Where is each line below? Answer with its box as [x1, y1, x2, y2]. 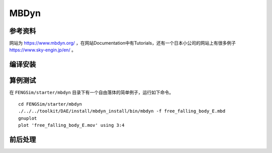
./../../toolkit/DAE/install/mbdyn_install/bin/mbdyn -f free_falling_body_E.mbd [18, 108, 226, 114]
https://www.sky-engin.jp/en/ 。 [9, 47, 76, 53]
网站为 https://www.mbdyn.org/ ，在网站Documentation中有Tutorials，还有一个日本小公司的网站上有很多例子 [9, 40, 236, 46]
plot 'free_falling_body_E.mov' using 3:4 [18, 122, 125, 128]
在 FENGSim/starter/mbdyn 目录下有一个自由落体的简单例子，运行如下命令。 [9, 90, 174, 96]
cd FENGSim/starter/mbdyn [18, 101, 83, 107]
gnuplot [18, 115, 37, 121]
